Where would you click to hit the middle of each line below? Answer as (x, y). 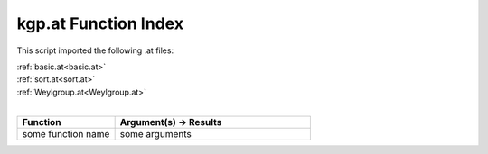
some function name (66, 133)
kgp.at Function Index (100, 23)
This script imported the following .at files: (95, 50)
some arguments (155, 133)
